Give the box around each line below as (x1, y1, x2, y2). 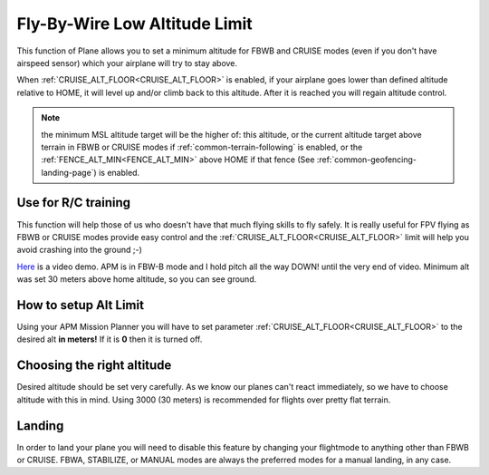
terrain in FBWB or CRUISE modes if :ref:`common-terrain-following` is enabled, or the (41, 141, 363, 152)
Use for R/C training (16, 195, 131, 210)
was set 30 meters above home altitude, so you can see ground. (16, 274, 257, 285)
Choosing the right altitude (16, 358, 172, 373)
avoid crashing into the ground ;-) (16, 245, 142, 256)
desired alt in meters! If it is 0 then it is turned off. (16, 334, 203, 344)
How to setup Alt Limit (16, 297, 145, 313)
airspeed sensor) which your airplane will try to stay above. (16, 57, 238, 68)
